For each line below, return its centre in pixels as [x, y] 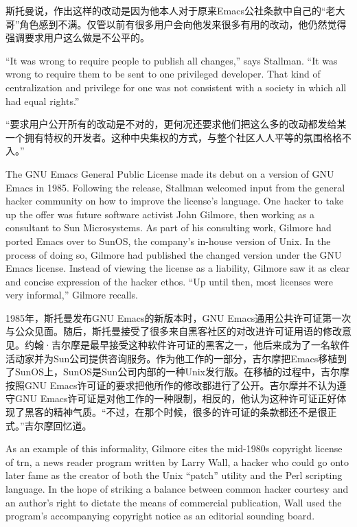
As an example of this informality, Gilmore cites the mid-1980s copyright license [174, 448]
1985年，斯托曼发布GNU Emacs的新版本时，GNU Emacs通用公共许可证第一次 [178, 317]
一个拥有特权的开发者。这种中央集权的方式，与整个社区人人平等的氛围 [164, 137]
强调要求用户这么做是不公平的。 [78, 37]
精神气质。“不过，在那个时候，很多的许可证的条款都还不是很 [190, 412]
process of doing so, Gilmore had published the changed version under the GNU [174, 254]
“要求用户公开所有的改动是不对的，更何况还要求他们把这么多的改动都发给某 [176, 124]
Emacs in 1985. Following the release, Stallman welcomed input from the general [175, 187]
